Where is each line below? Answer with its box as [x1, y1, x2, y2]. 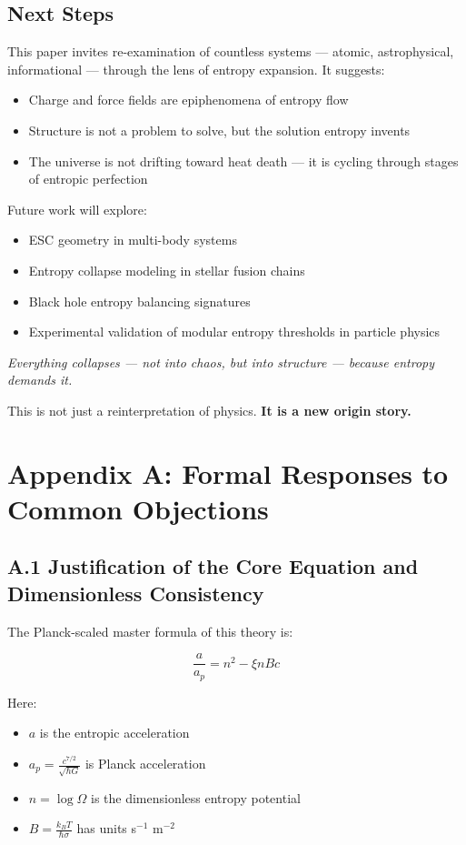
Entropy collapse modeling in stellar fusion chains [28, 260, 305, 279]
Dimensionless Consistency [7, 578, 264, 607]
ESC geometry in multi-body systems [28, 230, 237, 249]
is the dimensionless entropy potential [90, 788, 301, 807]
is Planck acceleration [84, 754, 206, 773]
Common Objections [7, 489, 269, 527]
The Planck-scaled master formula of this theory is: [7, 621, 293, 640]
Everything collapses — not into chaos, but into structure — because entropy [7, 352, 435, 371]
